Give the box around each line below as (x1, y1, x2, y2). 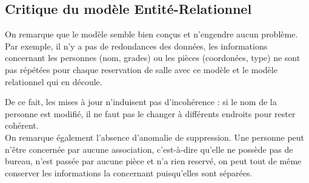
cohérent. (5, 119, 39, 132)
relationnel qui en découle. (5, 75, 102, 88)
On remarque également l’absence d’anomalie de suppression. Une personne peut (5, 130, 305, 143)
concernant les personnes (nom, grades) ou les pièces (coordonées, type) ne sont (5, 51, 301, 64)
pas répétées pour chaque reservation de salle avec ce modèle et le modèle (5, 63, 277, 75)
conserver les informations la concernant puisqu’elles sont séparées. (5, 166, 253, 179)
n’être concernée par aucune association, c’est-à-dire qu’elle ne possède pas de (5, 143, 293, 155)
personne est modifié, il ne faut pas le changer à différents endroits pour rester (5, 107, 296, 120)
